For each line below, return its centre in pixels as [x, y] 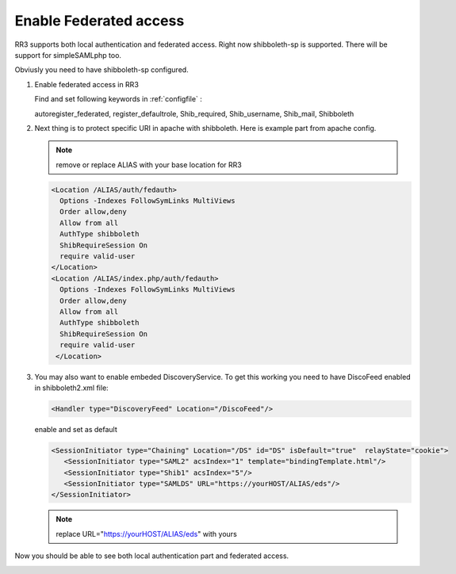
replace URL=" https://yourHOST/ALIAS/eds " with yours [146, 534]
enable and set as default [76, 429]
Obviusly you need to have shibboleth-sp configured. [102, 70]
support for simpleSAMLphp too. [68, 55]
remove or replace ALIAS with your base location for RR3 [149, 165]
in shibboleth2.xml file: [71, 388]
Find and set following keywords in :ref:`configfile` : [118, 99]
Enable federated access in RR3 [86, 84]
